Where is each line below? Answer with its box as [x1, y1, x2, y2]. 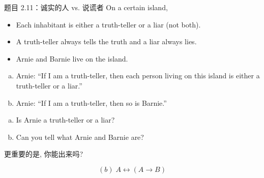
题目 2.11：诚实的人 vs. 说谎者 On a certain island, [4, 2, 168, 12]
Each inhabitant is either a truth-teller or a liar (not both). [16, 19, 201, 29]
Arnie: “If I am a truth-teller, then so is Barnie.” [16, 97, 167, 108]
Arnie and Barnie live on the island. [16, 53, 128, 64]
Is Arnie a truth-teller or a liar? [16, 114, 115, 125]
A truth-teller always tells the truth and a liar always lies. [16, 36, 197, 47]
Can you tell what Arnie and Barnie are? [16, 131, 144, 142]
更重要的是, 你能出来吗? [4, 149, 83, 159]
